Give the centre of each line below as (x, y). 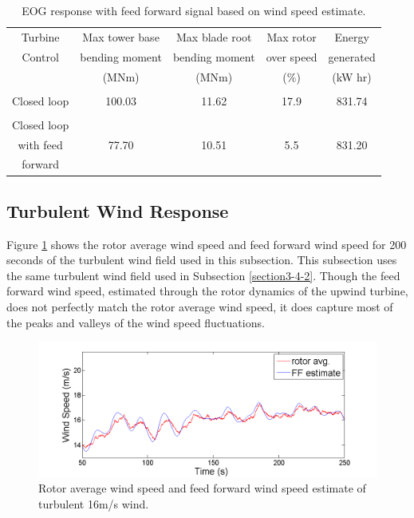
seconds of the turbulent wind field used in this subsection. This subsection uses (202, 260)
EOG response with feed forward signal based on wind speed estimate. (194, 10)
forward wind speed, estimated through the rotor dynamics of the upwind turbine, (207, 291)
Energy (352, 36)
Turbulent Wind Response (118, 210)
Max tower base (121, 36)
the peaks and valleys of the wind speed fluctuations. (136, 322)
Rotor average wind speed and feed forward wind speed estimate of (202, 488)
